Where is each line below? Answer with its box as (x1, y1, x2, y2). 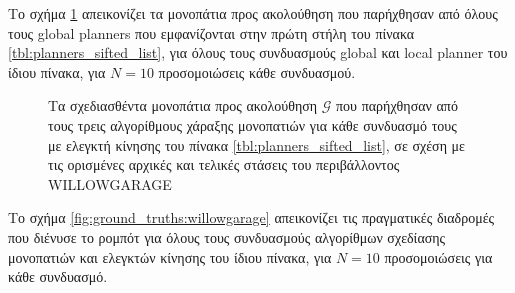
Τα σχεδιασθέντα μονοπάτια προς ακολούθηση (48, 95, 318, 116)
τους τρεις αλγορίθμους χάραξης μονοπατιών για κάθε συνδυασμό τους (48, 114, 457, 135)
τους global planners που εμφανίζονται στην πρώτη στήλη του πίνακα (8, 22, 415, 43)
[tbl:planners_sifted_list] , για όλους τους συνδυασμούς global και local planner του (8, 42, 508, 63)
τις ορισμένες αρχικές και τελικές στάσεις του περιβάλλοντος (48, 154, 400, 175)
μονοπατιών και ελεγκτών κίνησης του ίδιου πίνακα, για (8, 246, 332, 267)
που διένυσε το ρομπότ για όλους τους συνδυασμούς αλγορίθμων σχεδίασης (8, 226, 446, 247)
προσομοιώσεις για (384, 246, 493, 267)
